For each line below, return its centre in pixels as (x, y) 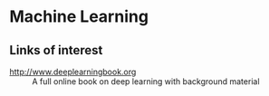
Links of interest (56, 50)
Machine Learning (79, 17)
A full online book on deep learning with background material (146, 82)
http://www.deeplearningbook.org (73, 72)
